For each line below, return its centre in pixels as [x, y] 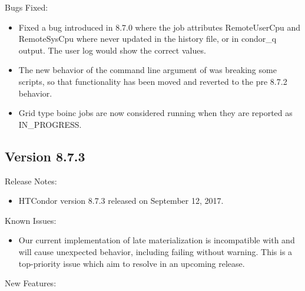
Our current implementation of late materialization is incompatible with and [157, 240]
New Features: [31, 283]
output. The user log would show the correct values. [112, 50]
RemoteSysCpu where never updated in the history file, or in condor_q [147, 39]
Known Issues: [31, 220]
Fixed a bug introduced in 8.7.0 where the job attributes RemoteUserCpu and [160, 27]
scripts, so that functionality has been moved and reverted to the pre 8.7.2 [153, 81]
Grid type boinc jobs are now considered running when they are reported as [155, 113]
